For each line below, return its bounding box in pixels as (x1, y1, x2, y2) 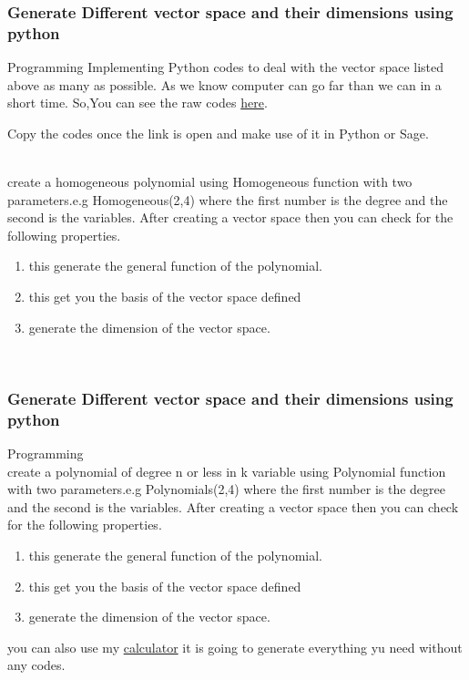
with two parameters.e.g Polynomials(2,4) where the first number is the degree (7, 479, 446, 499)
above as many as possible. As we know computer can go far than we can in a (7, 75, 442, 94)
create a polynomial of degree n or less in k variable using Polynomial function (7, 461, 446, 480)
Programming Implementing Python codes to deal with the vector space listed (7, 57, 444, 77)
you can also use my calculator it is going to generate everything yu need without (7, 637, 463, 656)
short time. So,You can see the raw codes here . (7, 93, 268, 112)
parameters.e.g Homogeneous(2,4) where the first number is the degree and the (7, 190, 448, 209)
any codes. (7, 655, 66, 675)
